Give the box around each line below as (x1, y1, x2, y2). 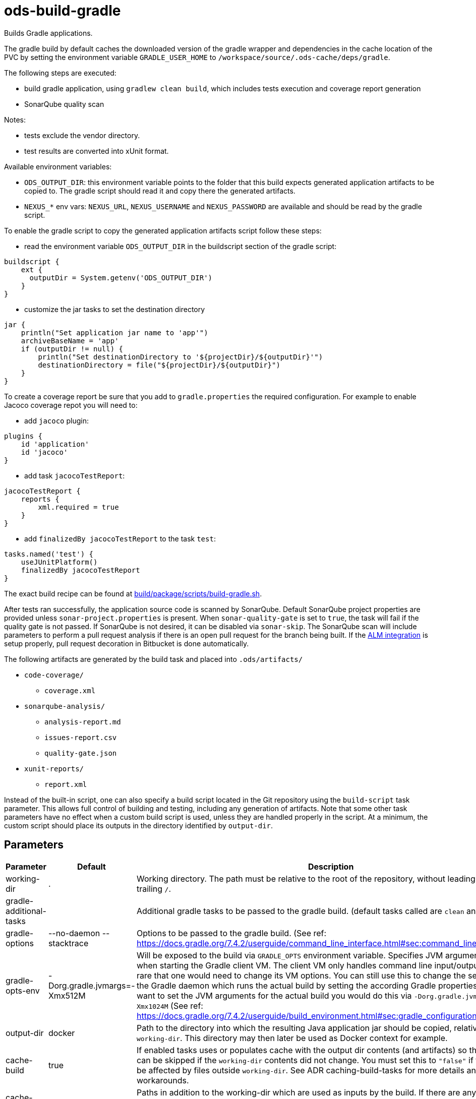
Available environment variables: (4, 162, 112, 171)
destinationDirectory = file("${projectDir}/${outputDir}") (38, 360, 280, 369)
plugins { (4, 432, 42, 440)
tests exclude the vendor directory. (24, 131, 140, 140)
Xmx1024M (136, 1002, 168, 1010)
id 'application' (21, 440, 89, 448)
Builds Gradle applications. (4, 28, 93, 37)
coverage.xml (44, 686, 96, 695)
